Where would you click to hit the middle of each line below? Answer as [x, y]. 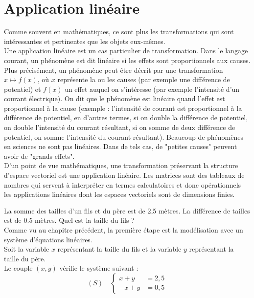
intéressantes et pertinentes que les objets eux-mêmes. [85, 41]
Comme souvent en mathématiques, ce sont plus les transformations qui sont [119, 32]
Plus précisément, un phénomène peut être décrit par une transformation [114, 70]
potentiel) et [23, 89]
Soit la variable [27, 249]
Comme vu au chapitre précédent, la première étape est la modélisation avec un [124, 230]
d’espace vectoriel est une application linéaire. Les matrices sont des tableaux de [124, 175]
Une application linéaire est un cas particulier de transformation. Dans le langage [126, 51]
